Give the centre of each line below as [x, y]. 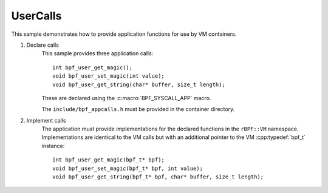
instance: [53, 146]
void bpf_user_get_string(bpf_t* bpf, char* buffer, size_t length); [158, 177]
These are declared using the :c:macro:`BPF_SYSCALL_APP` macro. [126, 98]
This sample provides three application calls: [97, 53]
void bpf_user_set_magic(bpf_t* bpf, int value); [128, 168]
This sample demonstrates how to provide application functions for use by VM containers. [124, 34]
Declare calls [43, 45]
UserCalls [36, 16]
